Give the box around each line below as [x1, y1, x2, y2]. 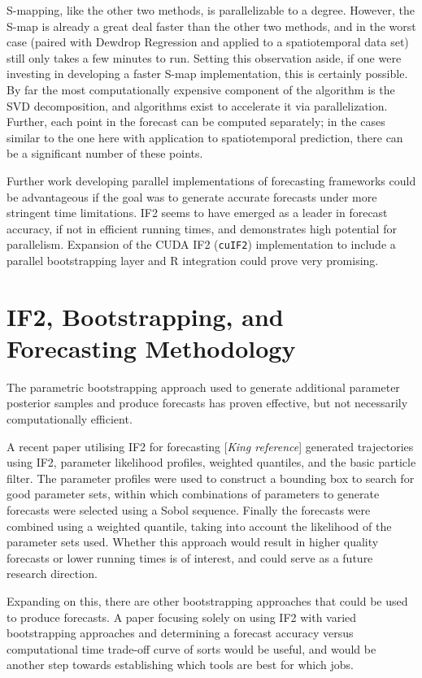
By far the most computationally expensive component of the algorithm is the [7, 80, 395, 98]
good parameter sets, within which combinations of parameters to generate [7, 485, 380, 502]
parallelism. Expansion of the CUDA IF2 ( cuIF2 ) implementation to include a [7, 236, 396, 253]
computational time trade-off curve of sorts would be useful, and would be [7, 640, 376, 657]
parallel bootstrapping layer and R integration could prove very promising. [7, 251, 379, 268]
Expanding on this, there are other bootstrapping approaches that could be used [7, 593, 408, 609]
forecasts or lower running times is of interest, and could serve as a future [7, 549, 373, 566]
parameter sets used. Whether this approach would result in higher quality [7, 533, 379, 550]
